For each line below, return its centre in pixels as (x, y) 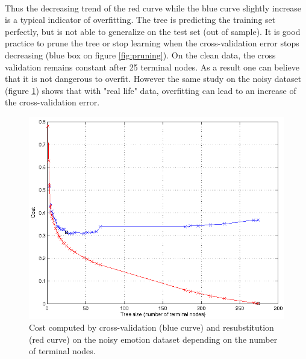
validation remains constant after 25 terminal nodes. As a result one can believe (152, 67)
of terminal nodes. (62, 351)
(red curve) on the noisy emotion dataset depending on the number (153, 339)
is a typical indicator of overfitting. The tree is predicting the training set (140, 20)
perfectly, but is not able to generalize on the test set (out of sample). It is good (153, 31)
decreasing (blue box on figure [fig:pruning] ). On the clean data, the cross (140, 55)
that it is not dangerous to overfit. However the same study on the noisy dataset (153, 79)
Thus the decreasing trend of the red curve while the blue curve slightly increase (153, 8)
